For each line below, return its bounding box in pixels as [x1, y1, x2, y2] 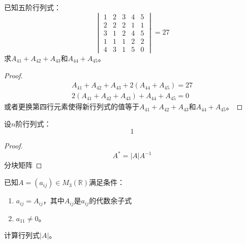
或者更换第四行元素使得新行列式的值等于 [4, 101, 139, 112]
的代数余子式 [89, 195, 132, 206]
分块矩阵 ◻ [4, 160, 42, 170]
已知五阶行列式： [4, 2, 61, 12]
